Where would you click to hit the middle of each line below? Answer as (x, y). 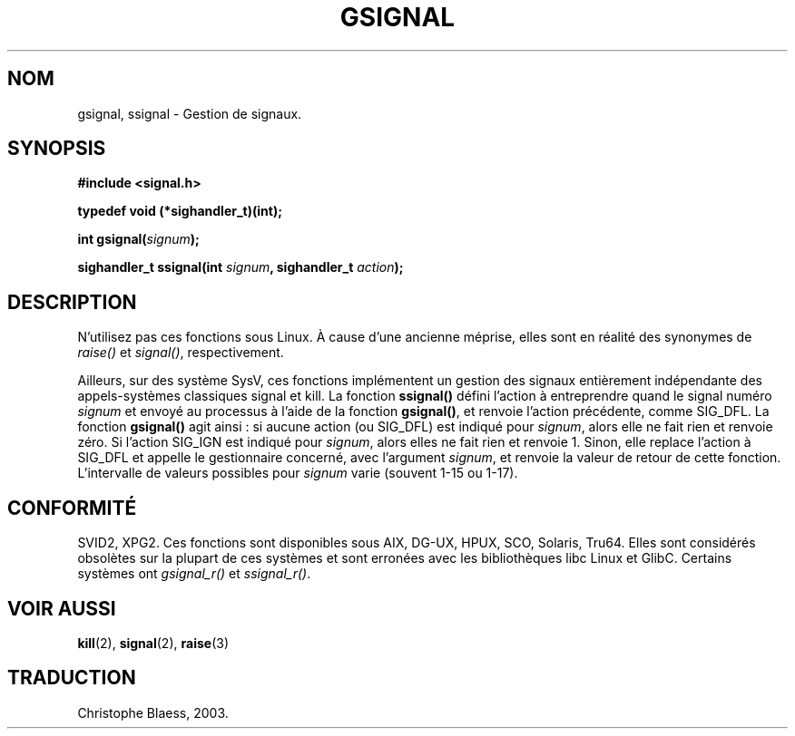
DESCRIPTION (72, 302)
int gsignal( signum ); (138, 239)
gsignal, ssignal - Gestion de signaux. (190, 113)
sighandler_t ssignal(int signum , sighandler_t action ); (240, 267)
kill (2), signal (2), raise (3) (153, 643)
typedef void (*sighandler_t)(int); (180, 211)
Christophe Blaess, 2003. (153, 712)
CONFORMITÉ (72, 508)
